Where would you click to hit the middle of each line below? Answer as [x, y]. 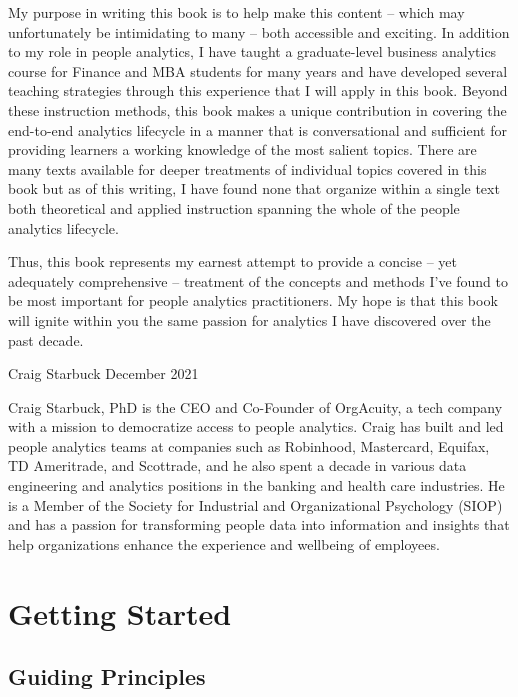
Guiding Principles [107, 676]
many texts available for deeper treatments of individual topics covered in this [247, 168]
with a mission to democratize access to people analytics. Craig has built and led [256, 426]
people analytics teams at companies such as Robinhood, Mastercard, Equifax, [249, 445]
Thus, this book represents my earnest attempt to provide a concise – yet [232, 261]
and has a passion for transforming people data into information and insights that [259, 524]
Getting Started [120, 612]
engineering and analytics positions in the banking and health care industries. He [256, 485]
